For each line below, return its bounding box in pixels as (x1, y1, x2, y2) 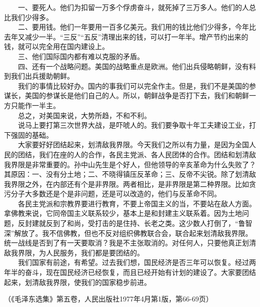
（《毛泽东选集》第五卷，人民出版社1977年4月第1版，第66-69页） (4, 293, 213, 304)
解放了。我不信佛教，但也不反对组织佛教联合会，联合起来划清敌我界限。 (14, 227, 252, 238)
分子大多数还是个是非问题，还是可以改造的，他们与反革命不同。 (10, 188, 221, 199)
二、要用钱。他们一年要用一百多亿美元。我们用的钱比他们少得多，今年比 (17, 22, 256, 32)
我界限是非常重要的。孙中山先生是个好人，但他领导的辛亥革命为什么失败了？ (4, 159, 256, 169)
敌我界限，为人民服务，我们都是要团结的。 (4, 247, 144, 257)
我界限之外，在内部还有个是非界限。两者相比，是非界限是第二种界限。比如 (4, 178, 249, 189)
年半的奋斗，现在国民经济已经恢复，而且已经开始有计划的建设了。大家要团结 (4, 267, 256, 277)
